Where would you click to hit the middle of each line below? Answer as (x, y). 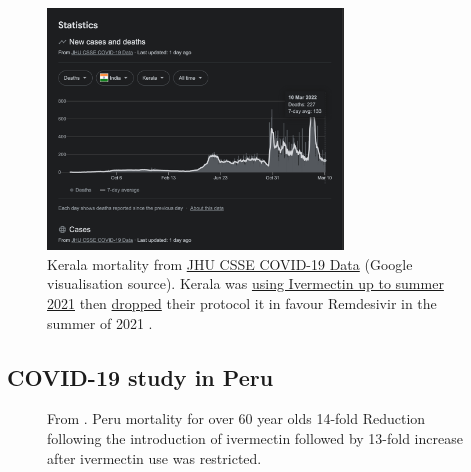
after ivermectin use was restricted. (154, 457)
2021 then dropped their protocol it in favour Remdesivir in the (242, 303)
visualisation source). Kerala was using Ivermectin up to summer (245, 283)
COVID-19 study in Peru (140, 376)
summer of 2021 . (100, 322)
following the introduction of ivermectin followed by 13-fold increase (255, 438)
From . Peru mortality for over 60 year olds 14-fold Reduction (236, 418)
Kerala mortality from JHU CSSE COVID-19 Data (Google (230, 263)
